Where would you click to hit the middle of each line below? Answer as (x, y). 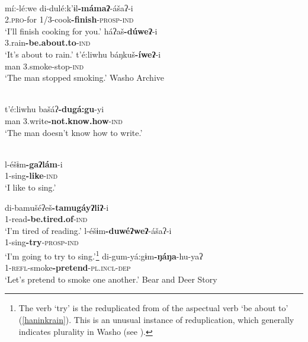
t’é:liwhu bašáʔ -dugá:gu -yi (54, 109)
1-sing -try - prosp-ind (42, 242)
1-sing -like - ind (31, 175)
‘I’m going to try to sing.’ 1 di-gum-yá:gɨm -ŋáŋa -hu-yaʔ (104, 255)
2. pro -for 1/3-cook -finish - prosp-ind (69, 19)
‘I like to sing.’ (31, 187)
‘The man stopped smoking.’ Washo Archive (84, 77)
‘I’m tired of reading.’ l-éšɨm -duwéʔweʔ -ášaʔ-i (88, 230)
